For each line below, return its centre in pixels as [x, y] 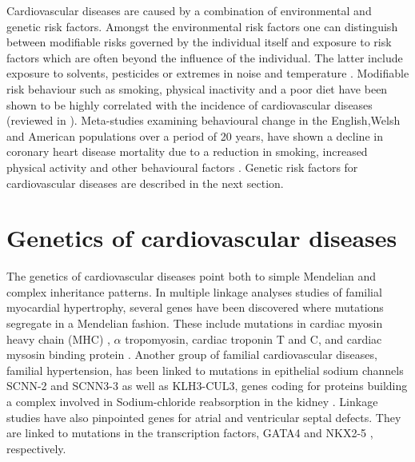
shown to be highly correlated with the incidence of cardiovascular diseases [190, 104]
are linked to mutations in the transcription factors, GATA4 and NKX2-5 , [190, 433]
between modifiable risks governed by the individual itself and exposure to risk [199, 42]
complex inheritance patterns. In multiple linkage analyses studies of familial [194, 291]
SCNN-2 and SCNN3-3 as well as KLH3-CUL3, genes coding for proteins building [207, 386]
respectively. [36, 448]
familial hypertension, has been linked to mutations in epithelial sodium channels [205, 370]
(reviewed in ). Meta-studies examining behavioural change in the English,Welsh [204, 120]
